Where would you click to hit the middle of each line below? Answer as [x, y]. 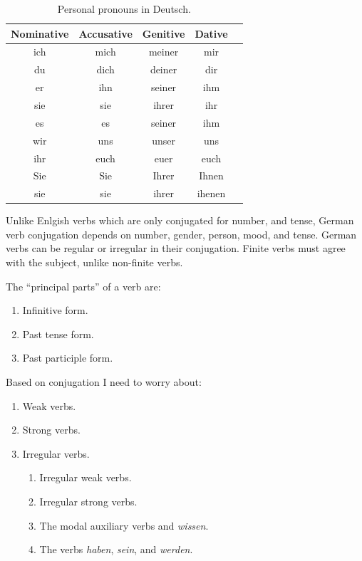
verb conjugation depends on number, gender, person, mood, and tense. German [181, 234]
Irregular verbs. [56, 453]
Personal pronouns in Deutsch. [124, 9]
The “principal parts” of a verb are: [83, 286]
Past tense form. [58, 334]
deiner [164, 69]
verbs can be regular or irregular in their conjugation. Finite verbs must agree [176, 248]
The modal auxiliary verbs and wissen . [124, 525]
